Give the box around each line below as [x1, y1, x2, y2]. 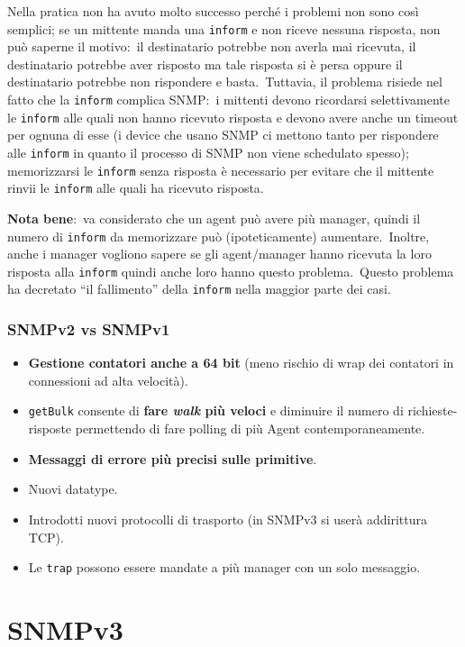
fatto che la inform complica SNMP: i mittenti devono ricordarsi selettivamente [7, 90, 451, 109]
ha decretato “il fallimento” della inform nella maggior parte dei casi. [7, 279, 391, 298]
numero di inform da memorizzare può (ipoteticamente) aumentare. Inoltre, [7, 226, 430, 245]
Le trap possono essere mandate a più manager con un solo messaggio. [28, 558, 421, 577]
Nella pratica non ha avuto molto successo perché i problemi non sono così [7, 2, 419, 20]
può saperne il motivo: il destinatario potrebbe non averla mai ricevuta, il [7, 37, 416, 56]
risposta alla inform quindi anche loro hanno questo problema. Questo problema [7, 261, 454, 280]
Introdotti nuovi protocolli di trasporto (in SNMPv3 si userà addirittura [28, 509, 427, 528]
